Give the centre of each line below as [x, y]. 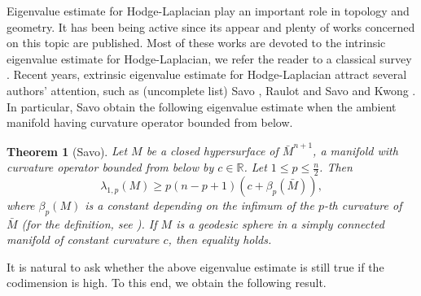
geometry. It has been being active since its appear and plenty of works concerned [211, 26]
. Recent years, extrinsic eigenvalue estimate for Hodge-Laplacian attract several [207, 74]
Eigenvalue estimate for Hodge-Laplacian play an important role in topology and [208, 11]
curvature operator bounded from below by [110, 167]
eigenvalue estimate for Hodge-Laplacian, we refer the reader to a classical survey [209, 58]
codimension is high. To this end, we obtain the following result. [167, 283]
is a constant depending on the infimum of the [200, 205]
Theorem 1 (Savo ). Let [67, 151]
